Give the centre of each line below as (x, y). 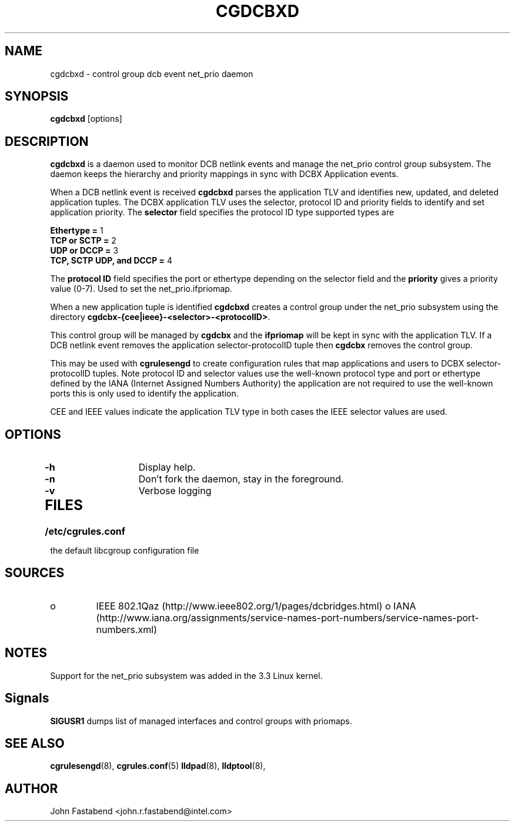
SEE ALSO (35, 743)
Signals (27, 698)
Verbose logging (175, 491)
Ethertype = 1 (77, 231)
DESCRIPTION (47, 141)
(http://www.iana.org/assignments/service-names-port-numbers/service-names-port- (287, 617)
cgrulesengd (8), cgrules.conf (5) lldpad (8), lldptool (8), (158, 766)
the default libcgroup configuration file (125, 551)
